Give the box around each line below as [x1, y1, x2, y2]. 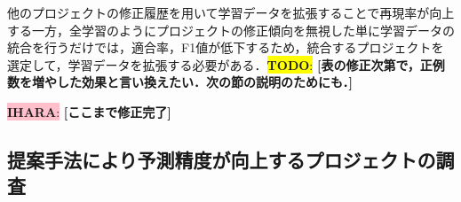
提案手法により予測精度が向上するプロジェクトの [7, 145, 436, 173]
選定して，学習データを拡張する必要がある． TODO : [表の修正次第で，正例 [7, 55, 445, 74]
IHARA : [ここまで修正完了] [7, 102, 171, 120]
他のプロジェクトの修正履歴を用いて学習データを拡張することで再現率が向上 [7, 4, 455, 21]
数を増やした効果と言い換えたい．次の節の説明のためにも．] [7, 73, 354, 91]
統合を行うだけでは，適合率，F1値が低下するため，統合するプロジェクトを [7, 38, 444, 57]
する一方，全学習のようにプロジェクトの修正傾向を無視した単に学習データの [7, 20, 455, 39]
